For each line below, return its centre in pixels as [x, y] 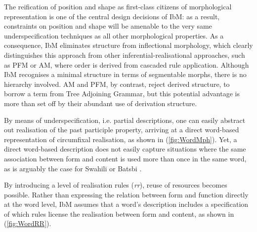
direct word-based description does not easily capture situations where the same [125, 149]
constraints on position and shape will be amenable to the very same [108, 26]
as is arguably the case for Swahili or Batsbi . [73, 168]
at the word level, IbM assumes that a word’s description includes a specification [126, 204]
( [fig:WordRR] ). [28, 223]
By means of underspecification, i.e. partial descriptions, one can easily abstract [125, 120]
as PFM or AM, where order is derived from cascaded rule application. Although [127, 64]
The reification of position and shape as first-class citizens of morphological [118, 6]
